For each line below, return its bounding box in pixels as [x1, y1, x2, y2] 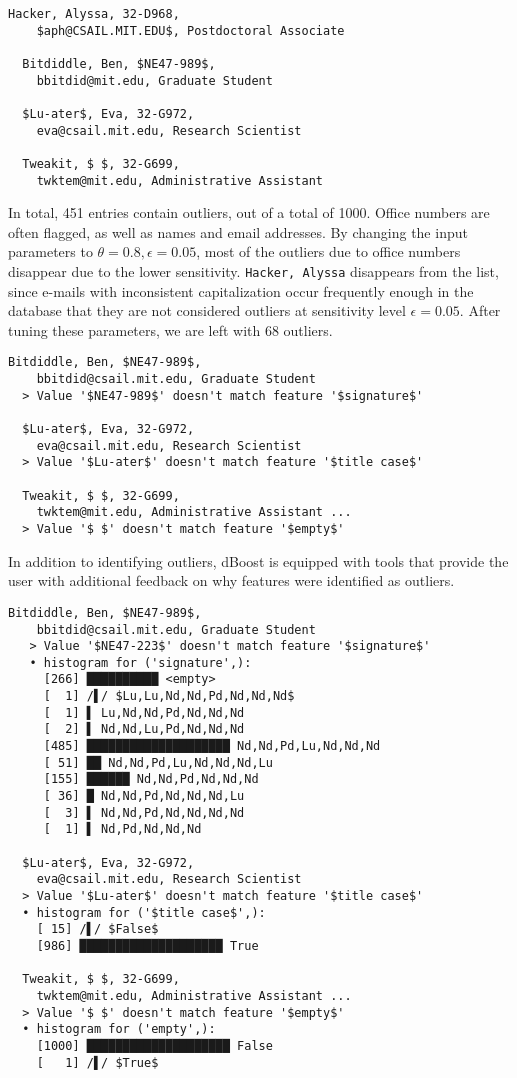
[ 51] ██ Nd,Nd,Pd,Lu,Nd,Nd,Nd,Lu [43, 755, 273, 770]
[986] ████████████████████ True [36, 938, 259, 953]
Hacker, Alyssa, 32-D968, [8, 7, 180, 21]
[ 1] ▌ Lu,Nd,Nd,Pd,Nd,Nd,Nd [43, 705, 245, 720]
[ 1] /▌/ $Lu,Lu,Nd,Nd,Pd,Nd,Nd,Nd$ [43, 689, 295, 704]
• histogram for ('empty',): [22, 1022, 216, 1037]
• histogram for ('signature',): [29, 655, 252, 670]
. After [459, 300, 501, 321]
